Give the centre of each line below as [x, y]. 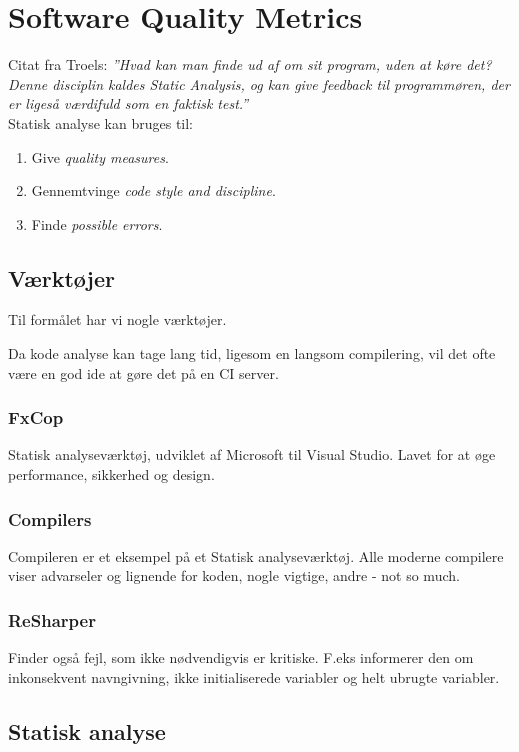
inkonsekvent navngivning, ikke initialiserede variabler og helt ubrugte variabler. [254, 676]
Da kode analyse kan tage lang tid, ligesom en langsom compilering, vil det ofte [252, 353]
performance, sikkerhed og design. [111, 474]
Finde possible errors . [97, 223]
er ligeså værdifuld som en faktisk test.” [128, 103]
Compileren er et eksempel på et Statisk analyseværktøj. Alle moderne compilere [256, 555]
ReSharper [52, 620]
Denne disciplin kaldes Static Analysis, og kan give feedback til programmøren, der [259, 83]
